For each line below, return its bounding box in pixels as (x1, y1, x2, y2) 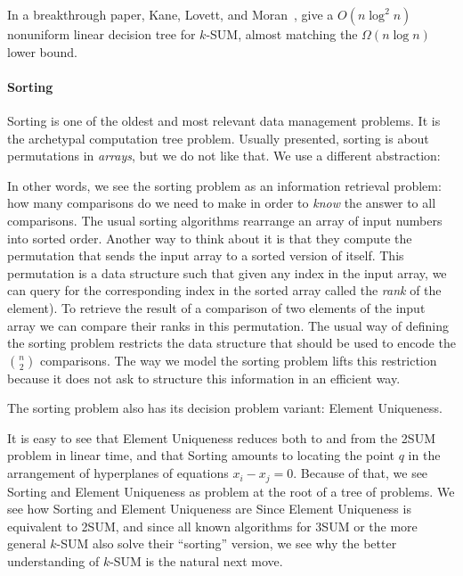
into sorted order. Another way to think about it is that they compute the (7, 228, 412, 247)
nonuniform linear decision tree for (7, 25, 196, 43)
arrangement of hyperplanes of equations (7, 464, 229, 482)
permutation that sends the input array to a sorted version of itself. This (7, 246, 404, 265)
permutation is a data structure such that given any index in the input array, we (7, 263, 447, 282)
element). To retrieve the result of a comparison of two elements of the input (7, 298, 426, 317)
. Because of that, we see (293, 464, 428, 482)
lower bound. (7, 42, 78, 61)
